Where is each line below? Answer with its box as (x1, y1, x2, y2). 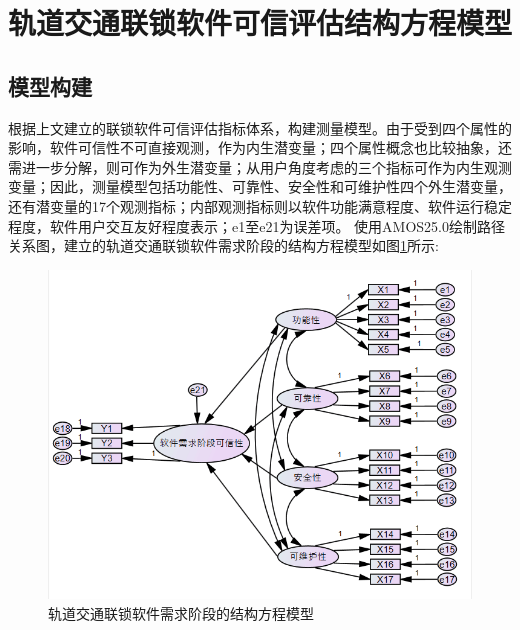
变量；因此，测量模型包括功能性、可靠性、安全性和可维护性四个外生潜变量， (8, 176, 512, 197)
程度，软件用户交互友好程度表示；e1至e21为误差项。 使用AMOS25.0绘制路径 (8, 215, 505, 236)
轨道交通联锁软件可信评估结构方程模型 (8, 2, 513, 43)
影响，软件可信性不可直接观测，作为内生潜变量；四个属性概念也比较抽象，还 (8, 137, 512, 158)
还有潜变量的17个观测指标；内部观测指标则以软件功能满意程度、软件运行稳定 (8, 195, 512, 216)
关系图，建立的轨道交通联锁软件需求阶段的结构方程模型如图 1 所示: (8, 235, 439, 256)
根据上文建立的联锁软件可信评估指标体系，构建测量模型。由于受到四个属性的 (8, 117, 512, 138)
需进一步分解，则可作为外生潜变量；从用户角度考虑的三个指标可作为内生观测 (8, 156, 512, 177)
